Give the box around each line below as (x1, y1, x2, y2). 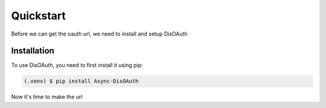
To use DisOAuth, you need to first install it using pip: (11, 62, 143, 69)
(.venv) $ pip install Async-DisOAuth (24, 78, 139, 84)
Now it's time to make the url (11, 94, 83, 101)
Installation (11, 46, 54, 56)
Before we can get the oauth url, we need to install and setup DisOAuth (11, 30, 188, 37)
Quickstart (11, 9, 66, 22)
